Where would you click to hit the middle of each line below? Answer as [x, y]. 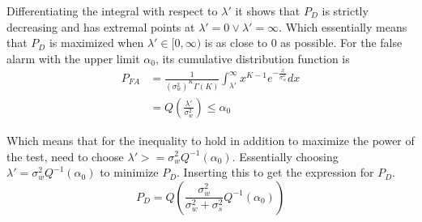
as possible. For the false [341, 43]
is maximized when [96, 43]
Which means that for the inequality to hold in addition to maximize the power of [211, 140]
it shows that [268, 11]
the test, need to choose [65, 156]
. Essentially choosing [285, 156]
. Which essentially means [343, 26]
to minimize [129, 172]
